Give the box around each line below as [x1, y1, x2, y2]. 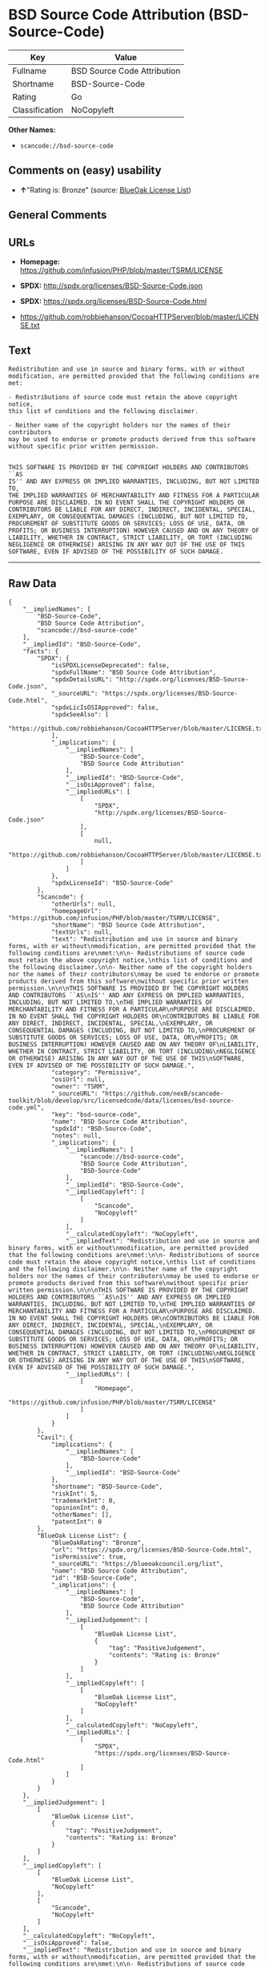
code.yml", [8, 1103, 45, 1112]
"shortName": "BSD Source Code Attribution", [50, 921, 206, 929]
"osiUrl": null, [50, 1075, 106, 1084]
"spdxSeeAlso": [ [50, 710, 110, 719]
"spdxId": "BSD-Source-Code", [50, 1125, 152, 1133]
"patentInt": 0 [50, 1518, 102, 1526]
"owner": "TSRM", [50, 1082, 110, 1090]
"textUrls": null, [50, 928, 113, 936]
